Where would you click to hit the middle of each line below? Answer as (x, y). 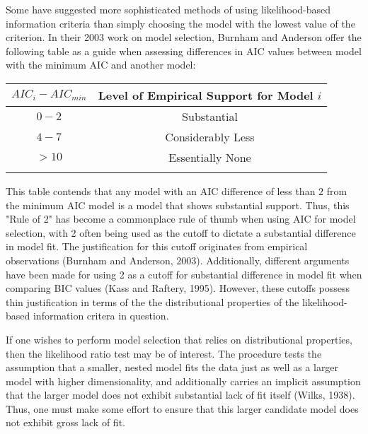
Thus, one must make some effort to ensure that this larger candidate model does (182, 408)
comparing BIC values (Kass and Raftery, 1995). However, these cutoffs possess (178, 288)
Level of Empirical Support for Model (206, 95)
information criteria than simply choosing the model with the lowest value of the (180, 23)
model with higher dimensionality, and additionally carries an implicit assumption (183, 381)
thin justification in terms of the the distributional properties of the (153, 301)
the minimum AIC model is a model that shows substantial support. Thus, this (178, 205)
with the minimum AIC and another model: (101, 65)
